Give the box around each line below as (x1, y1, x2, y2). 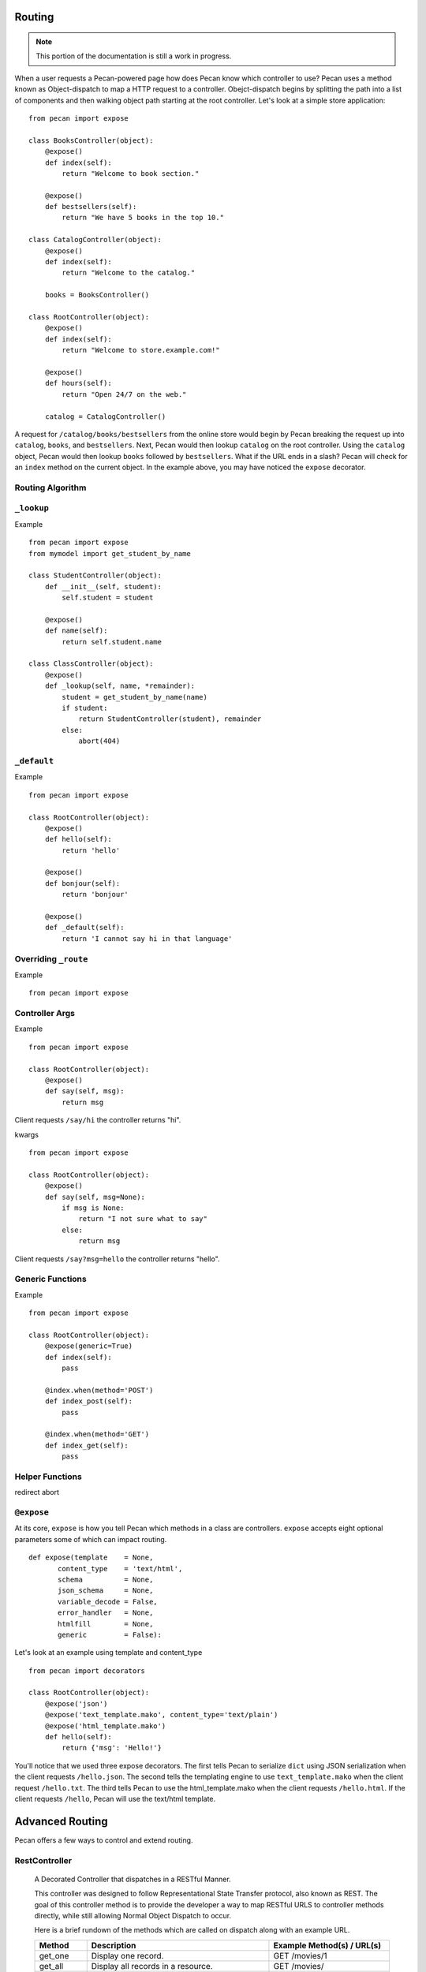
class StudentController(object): (28, 571, 162, 580)
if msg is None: (62, 1203, 125, 1212)
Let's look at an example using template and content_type (14, 1648, 203, 1657)
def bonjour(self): (44, 879, 121, 887)
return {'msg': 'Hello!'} (62, 1743, 162, 1753)
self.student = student (62, 593, 154, 603)
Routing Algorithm (14, 482, 87, 493)
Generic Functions (14, 1274, 87, 1285)
